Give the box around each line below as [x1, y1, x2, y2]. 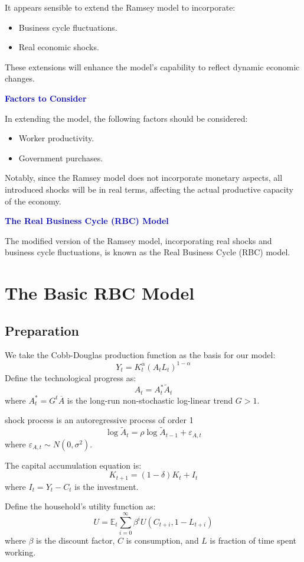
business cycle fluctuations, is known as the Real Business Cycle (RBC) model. [5, 246, 290, 258]
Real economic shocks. [18, 41, 99, 53]
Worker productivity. [18, 132, 94, 144]
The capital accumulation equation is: [5, 459, 142, 471]
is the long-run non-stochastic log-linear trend [67, 394, 233, 406]
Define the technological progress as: [5, 371, 136, 384]
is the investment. [74, 480, 139, 492]
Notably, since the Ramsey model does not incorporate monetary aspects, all [5, 171, 283, 184]
